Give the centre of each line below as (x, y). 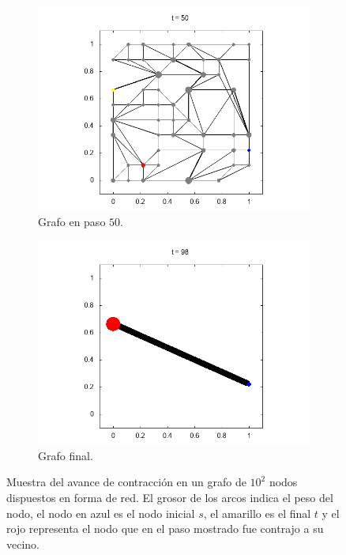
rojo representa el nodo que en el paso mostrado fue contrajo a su (165, 529)
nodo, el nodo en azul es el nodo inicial (101, 513)
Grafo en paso (72, 221)
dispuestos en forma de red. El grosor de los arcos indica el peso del (170, 497)
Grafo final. (66, 455)
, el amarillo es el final (257, 513)
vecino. (23, 544)
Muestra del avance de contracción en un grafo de (126, 482)
